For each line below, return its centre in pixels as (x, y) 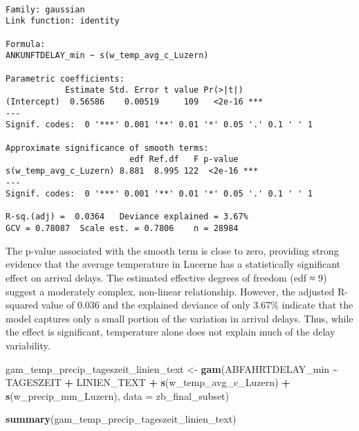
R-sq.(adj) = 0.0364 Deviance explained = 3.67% (127, 217)
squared (22, 305)
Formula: (26, 44)
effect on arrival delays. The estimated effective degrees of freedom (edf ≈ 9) (166, 277)
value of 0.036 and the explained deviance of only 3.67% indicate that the (197, 305)
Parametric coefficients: (65, 79)
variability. (28, 345)
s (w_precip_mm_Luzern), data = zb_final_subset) (117, 395)
